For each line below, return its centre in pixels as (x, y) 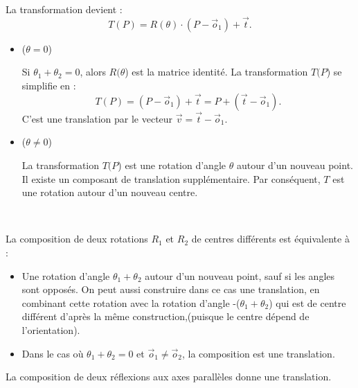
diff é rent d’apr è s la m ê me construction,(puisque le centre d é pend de (165, 316)
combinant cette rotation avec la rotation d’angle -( (131, 302)
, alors (93, 72)
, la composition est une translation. (259, 353)
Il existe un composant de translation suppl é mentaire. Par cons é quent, (171, 178)
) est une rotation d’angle (172, 165)
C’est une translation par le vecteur (97, 118)
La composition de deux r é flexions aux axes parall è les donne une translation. (169, 377)
